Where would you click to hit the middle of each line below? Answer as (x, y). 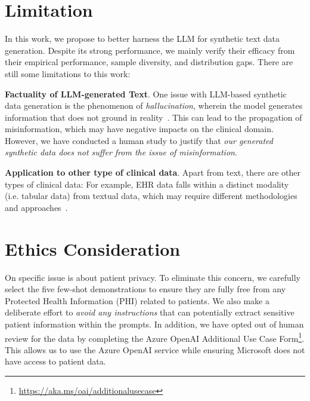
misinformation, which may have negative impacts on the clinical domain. (139, 129)
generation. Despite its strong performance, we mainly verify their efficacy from (150, 50)
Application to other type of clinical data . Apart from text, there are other (153, 172)
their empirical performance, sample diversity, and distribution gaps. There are (149, 62)
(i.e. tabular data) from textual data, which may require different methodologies (151, 196)
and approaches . (36, 207)
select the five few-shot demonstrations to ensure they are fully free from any (145, 289)
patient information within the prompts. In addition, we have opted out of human (154, 324)
